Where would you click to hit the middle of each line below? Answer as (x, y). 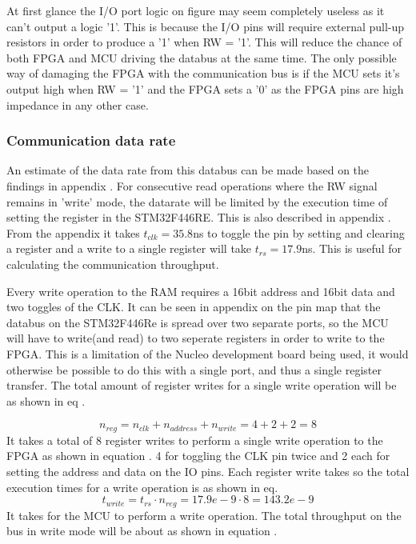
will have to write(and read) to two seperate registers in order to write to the (196, 338)
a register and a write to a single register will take (129, 248)
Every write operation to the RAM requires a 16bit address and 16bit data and (201, 291)
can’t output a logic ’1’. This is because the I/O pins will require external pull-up (206, 26)
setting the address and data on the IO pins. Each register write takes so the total (208, 471)
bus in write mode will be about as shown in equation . (142, 531)
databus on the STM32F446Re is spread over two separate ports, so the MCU (198, 322)
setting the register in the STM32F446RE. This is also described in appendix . (199, 217)
